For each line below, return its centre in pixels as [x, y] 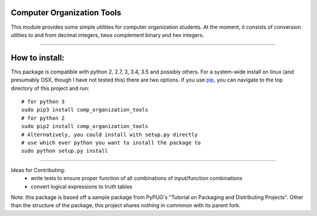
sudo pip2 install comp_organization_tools [85, 126]
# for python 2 [43, 118]
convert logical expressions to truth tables [82, 186]
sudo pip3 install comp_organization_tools [85, 110]
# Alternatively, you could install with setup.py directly [109, 134]
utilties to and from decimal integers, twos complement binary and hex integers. [107, 35]
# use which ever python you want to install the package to [111, 143]
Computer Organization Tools [66, 13]
